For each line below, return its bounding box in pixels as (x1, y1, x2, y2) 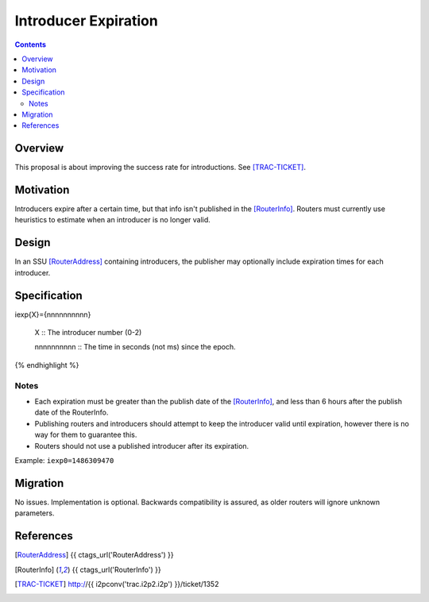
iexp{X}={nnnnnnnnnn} (14, 310, 91, 319)
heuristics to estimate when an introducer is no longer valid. (14, 215, 211, 225)
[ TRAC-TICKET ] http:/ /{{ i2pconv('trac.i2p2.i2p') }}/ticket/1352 (14, 579, 219, 588)
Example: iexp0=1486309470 (14, 455, 114, 465)
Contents (14, 40, 47, 49)
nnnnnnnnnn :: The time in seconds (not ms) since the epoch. (34, 342, 236, 352)
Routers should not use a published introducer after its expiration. (34, 441, 249, 450)
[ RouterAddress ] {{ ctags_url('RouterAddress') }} (14, 550, 174, 560)
